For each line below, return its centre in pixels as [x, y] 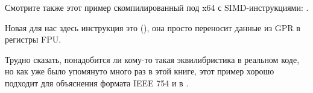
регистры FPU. [33, 39]
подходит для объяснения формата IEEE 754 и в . [97, 82]
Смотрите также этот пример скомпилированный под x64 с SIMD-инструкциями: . [157, 7]
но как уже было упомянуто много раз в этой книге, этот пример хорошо [140, 71]
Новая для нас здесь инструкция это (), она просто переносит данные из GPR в [153, 27]
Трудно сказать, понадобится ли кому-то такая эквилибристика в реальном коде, [152, 59]
